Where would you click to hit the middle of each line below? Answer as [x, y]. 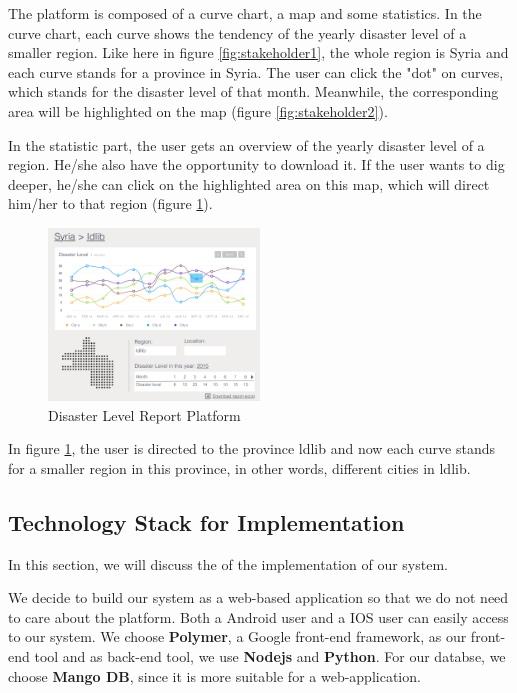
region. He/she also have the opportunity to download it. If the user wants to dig [256, 164]
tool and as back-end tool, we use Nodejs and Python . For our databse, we [270, 655]
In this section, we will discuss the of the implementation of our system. [228, 563]
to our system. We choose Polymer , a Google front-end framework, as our [237, 636]
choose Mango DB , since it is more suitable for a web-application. [214, 675]
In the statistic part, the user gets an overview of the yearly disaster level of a [246, 144]
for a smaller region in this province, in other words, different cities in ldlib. [239, 467]
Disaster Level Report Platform [144, 414]
